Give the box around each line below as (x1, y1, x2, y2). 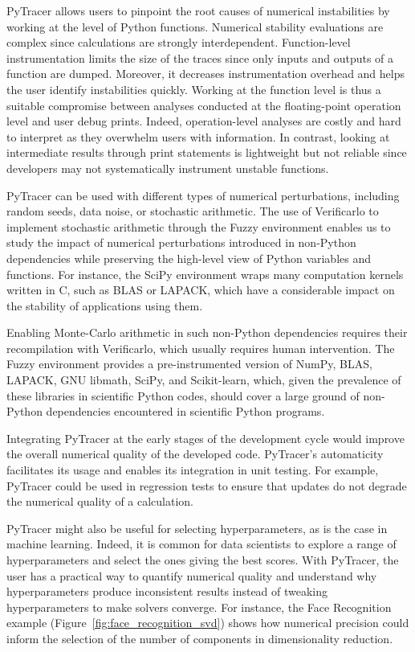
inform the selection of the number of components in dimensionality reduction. (6, 629, 393, 646)
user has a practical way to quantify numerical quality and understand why (6, 567, 377, 584)
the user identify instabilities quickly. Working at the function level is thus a (6, 80, 381, 97)
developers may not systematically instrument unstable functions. (6, 159, 329, 176)
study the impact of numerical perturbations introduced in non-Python (6, 234, 356, 251)
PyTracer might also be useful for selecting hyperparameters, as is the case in (6, 519, 388, 536)
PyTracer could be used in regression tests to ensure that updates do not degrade (6, 477, 407, 494)
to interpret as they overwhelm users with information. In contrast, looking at (6, 128, 390, 145)
